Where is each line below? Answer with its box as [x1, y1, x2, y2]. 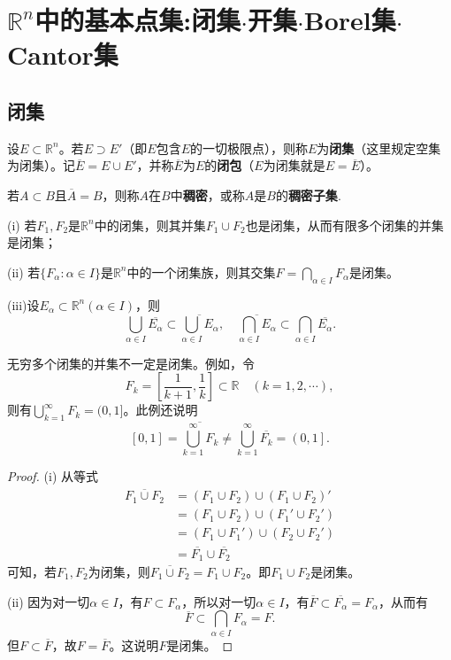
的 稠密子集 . [275, 185, 341, 204]
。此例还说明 [123, 400, 198, 419]
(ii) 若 [7, 262, 41, 281]
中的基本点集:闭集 [34, 2, 241, 38]
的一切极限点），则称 [190, 138, 309, 157]
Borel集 [303, 2, 396, 38]
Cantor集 [7, 36, 118, 73]
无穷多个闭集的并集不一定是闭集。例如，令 [7, 353, 255, 372]
